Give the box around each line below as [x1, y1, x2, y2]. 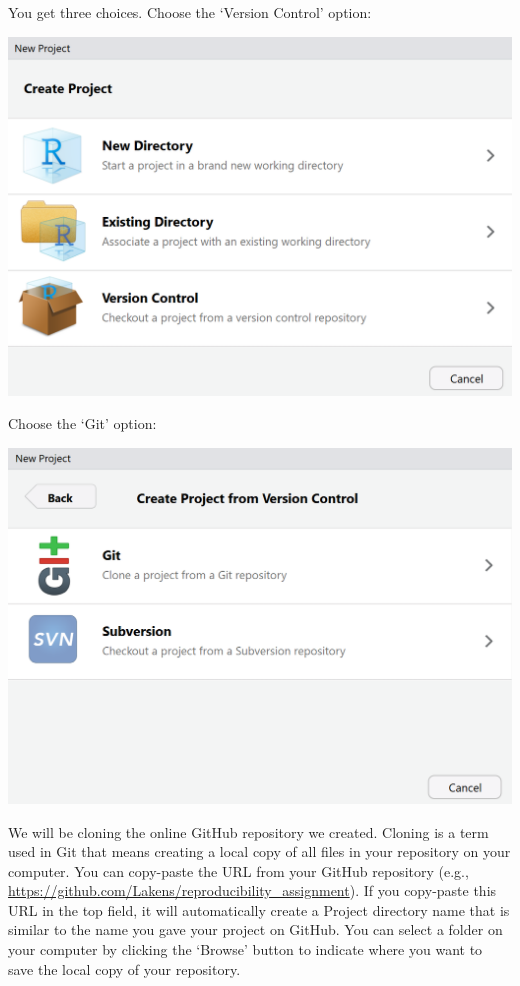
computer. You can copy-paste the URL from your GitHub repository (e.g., [8, 860, 469, 881]
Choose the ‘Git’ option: [8, 413, 157, 434]
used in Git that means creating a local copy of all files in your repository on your [8, 841, 511, 862]
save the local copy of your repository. [8, 958, 241, 979]
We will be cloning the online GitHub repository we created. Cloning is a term [8, 821, 489, 842]
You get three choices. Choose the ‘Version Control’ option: [8, 2, 372, 22]
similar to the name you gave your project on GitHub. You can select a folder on [8, 919, 503, 940]
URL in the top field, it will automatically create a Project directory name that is [8, 899, 510, 920]
